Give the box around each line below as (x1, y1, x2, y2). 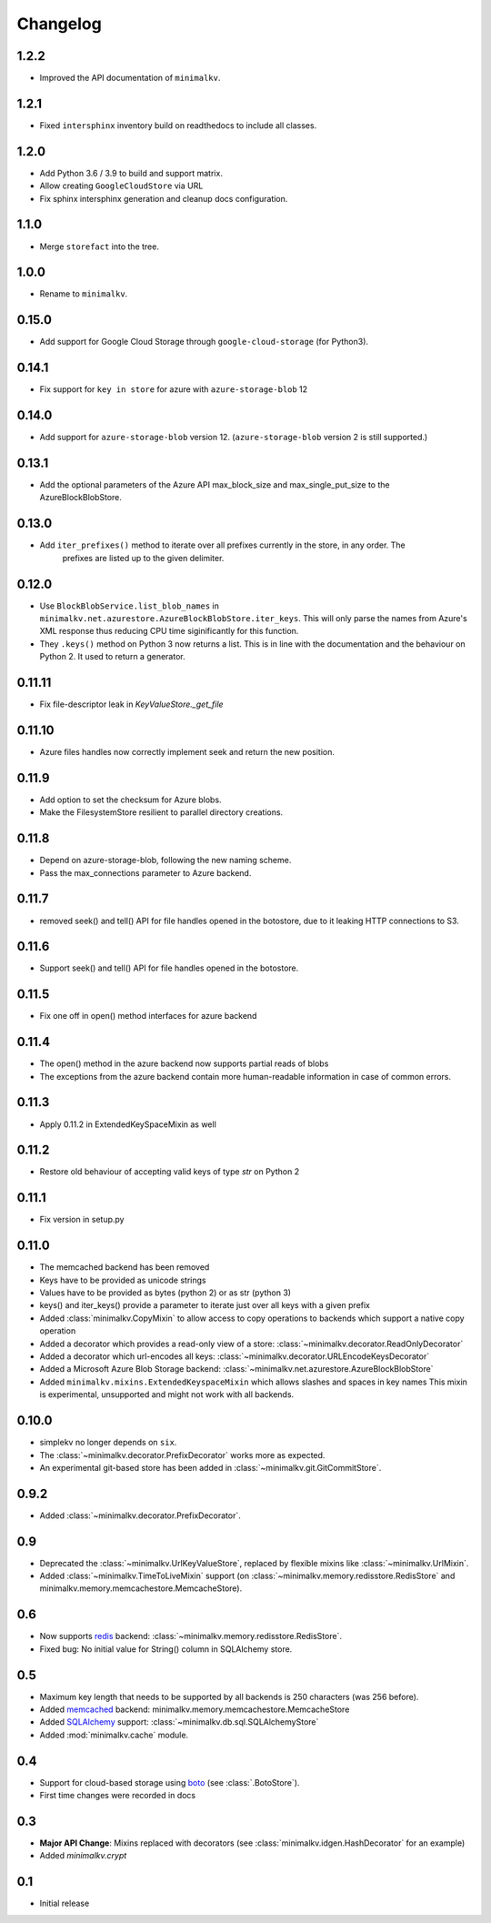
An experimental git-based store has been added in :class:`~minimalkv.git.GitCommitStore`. (39, 1462, 382, 1473)
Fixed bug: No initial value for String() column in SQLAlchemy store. (39, 1643, 293, 1655)
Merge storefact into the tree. (39, 241, 159, 252)
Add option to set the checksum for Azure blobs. (39, 794, 222, 805)
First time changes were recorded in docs (39, 1790, 195, 1801)
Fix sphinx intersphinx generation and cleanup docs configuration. (39, 193, 288, 204)
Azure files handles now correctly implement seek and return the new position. (39, 747, 336, 758)
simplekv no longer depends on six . (39, 1437, 177, 1448)
